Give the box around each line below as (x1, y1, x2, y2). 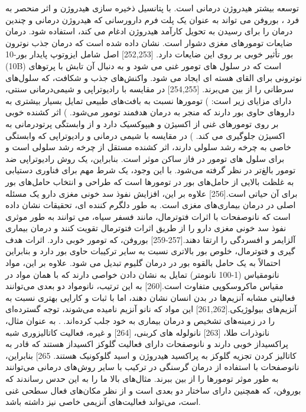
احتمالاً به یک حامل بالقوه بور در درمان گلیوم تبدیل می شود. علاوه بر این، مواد (5, 257, 281, 269)
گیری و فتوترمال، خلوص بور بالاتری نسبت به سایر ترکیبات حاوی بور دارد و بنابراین (5, 245, 295, 257)
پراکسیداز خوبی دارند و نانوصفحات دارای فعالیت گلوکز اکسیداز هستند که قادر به (5, 338, 288, 350)
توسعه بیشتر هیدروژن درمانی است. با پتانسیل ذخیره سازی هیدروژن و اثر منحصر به (5, 2, 299, 14)
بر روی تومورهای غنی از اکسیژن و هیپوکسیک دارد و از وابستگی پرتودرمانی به (5, 117, 279, 129)
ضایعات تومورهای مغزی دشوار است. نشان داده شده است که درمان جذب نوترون (5, 36, 293, 48)
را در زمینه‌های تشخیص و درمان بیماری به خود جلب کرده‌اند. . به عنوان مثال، (5, 314, 275, 327)
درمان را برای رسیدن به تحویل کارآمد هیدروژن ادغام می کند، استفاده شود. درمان (5, 25, 293, 37)
